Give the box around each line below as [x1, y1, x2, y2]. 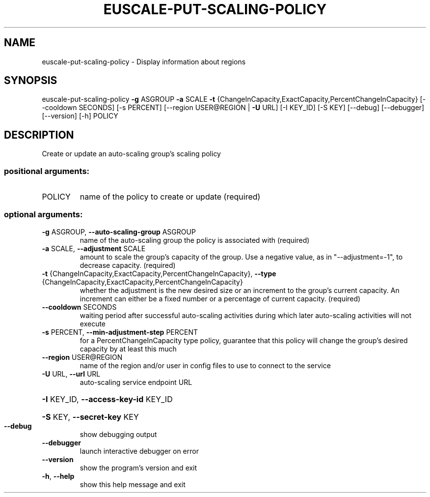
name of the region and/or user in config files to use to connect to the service [80, 361, 331, 370]
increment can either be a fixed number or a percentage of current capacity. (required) [80, 294, 361, 303]
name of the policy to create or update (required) [80, 192, 261, 202]
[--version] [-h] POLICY [42, 112, 118, 120]
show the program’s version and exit [80, 463, 197, 472]
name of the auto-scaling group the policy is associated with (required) [80, 235, 310, 244]
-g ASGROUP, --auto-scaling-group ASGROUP [42, 227, 196, 236]
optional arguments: [4, 209, 83, 220]
